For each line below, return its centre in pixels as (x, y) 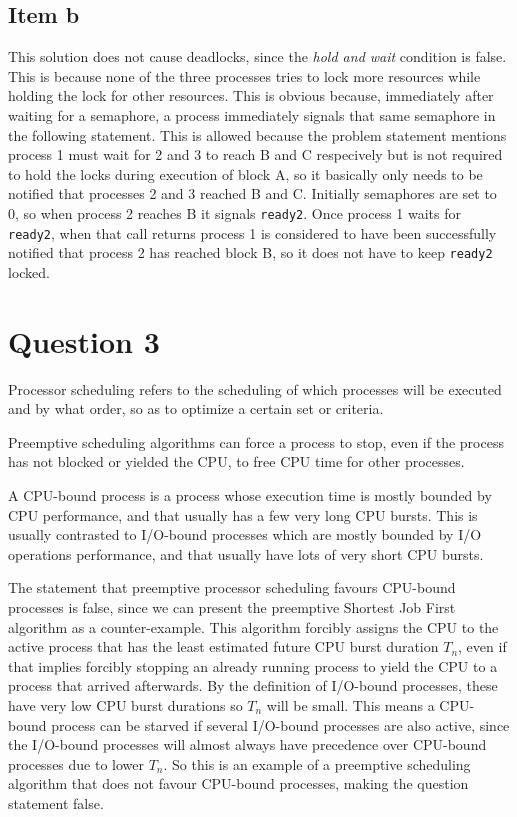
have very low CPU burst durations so (125, 704)
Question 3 (84, 340)
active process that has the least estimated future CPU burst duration (223, 646)
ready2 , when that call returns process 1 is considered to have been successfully (252, 232)
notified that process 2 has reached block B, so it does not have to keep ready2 (250, 252)
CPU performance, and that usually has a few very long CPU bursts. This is (243, 514)
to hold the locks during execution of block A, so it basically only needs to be (245, 173)
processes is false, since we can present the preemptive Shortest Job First (232, 606)
